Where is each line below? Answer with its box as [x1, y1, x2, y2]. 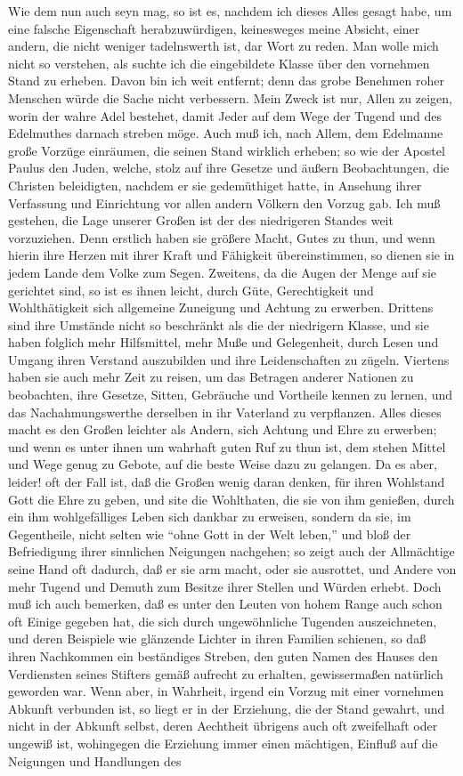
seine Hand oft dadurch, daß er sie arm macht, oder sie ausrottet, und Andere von [8, 560, 457, 578]
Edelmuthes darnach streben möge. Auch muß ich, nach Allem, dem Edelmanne [8, 124, 443, 142]
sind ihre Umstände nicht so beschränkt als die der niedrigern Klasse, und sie [8, 315, 429, 334]
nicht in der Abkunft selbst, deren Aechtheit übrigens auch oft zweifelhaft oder [8, 716, 438, 735]
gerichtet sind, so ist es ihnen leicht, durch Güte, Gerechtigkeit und [8, 280, 374, 299]
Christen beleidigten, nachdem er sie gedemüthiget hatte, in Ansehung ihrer [8, 175, 422, 194]
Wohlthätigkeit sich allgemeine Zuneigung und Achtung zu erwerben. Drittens [8, 298, 434, 317]
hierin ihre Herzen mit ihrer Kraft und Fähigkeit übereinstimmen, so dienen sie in [8, 246, 455, 264]
